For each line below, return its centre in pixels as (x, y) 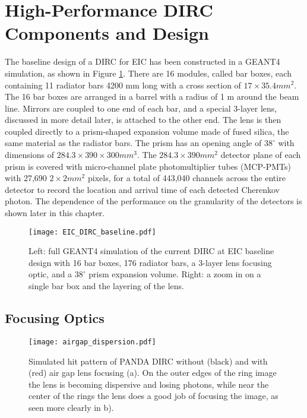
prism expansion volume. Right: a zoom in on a (175, 274)
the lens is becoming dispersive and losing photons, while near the (149, 384)
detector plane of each (261, 155)
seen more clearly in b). (71, 407)
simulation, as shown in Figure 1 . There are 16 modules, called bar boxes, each (148, 73)
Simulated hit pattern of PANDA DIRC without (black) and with (148, 361)
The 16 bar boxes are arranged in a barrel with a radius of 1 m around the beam (152, 96)
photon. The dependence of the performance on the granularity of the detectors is (153, 201)
